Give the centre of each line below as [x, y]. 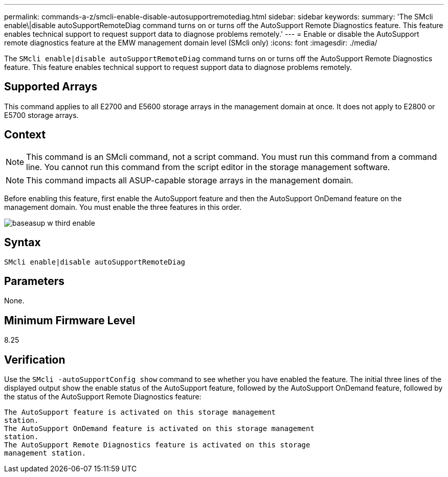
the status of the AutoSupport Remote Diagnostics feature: [103, 397]
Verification [35, 360]
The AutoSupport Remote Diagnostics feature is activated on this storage [157, 445]
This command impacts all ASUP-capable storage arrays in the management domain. [190, 180]
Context [25, 135]
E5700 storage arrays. [41, 115]
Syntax [23, 243]
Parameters [34, 281]
